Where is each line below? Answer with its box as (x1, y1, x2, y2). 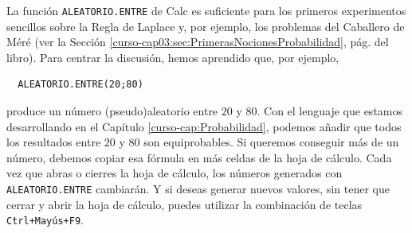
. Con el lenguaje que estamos (257, 103, 403, 119)
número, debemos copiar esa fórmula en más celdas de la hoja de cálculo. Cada (6, 149, 392, 165)
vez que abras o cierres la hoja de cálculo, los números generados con (6, 165, 343, 181)
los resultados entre (6, 134, 101, 150)
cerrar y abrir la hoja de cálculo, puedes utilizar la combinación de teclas (6, 196, 363, 212)
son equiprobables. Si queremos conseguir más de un (143, 134, 399, 150)
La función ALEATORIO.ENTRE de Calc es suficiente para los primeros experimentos (6, 2, 406, 18)
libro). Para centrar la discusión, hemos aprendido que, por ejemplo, (6, 49, 339, 65)
